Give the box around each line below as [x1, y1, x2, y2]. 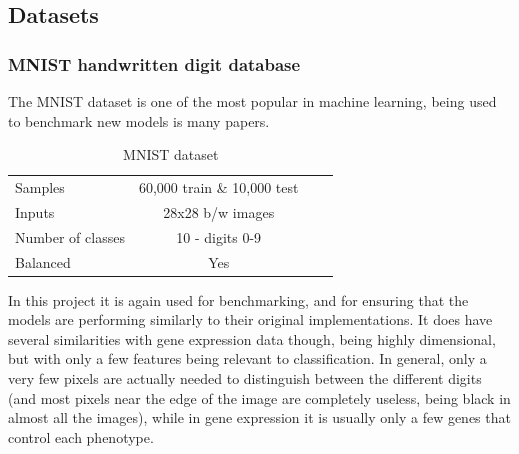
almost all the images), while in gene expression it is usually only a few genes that [8, 407, 511, 428]
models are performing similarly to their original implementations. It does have [8, 309, 493, 330]
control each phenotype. [8, 426, 154, 447]
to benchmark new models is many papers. [8, 110, 270, 131]
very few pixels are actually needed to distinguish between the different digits [8, 368, 482, 389]
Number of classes [15, 226, 125, 247]
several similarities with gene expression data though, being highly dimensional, [8, 328, 496, 349]
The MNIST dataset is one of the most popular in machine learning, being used [8, 91, 497, 111]
